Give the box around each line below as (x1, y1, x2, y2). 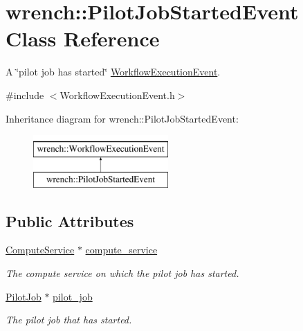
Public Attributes (6, 210, 134, 231)
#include (6, 87, 44, 102)
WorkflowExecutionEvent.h (59, 87, 175, 102)
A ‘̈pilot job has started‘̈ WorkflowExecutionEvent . (6, 64, 221, 79)
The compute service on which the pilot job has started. (6, 266, 239, 280)
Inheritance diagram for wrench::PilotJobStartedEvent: (6, 111, 239, 125)
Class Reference (6, 24, 160, 53)
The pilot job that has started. (6, 312, 132, 327)
